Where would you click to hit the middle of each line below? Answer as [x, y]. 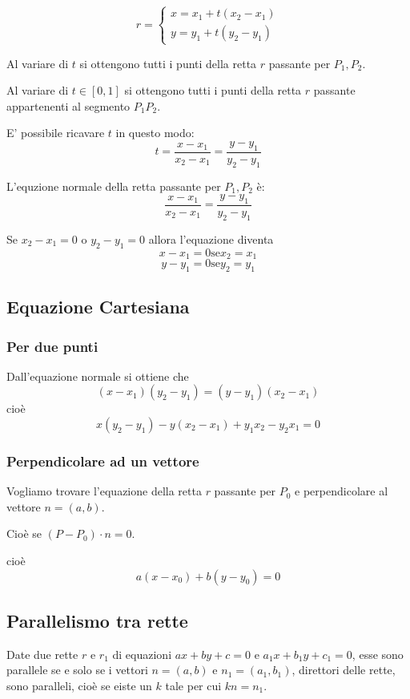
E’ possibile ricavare [56, 133]
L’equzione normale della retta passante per [114, 186]
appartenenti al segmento [68, 105]
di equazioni [142, 654]
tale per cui [193, 685]
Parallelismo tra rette [97, 620]
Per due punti [52, 346]
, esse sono [378, 654]
